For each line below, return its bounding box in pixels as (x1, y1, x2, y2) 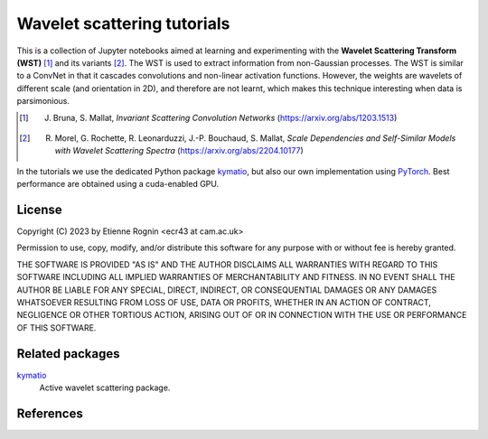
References (16, 406, 83, 421)
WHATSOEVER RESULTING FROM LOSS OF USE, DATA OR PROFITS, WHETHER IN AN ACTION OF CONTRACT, (16, 296, 431, 307)
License (16, 201, 62, 217)
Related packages (16, 346, 121, 361)
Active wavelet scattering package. (39, 382, 171, 393)
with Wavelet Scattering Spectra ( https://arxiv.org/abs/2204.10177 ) (54, 145, 305, 156)
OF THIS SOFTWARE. (16, 322, 97, 333)
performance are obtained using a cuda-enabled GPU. (16, 179, 220, 190)
